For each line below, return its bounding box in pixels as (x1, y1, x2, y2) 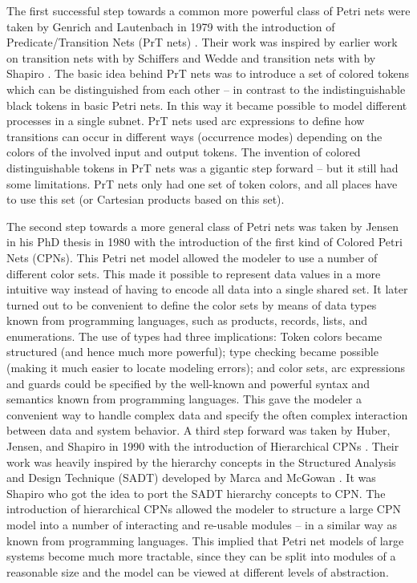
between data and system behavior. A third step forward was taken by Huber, (6, 422, 391, 439)
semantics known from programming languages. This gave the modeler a (6, 391, 362, 407)
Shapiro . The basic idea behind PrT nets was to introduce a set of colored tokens (6, 65, 410, 82)
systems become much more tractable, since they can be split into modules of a (6, 548, 396, 565)
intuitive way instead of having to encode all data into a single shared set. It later (6, 281, 408, 298)
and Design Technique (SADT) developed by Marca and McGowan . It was (6, 469, 376, 486)
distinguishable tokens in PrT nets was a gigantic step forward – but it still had (6, 159, 399, 176)
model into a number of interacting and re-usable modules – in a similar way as (6, 516, 397, 532)
